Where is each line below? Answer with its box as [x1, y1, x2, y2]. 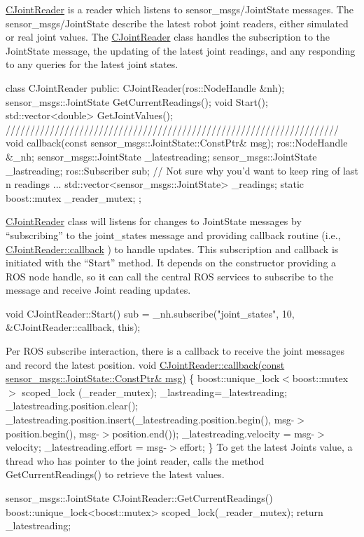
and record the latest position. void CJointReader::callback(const [6, 357, 285, 372]
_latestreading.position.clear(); [6, 398, 139, 413]
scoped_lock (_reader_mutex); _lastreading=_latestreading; [22, 384, 288, 399]
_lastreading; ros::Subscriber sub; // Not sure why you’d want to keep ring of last [6, 163, 358, 177]
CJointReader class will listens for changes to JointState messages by [6, 214, 302, 229]
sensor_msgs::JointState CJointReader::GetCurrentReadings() [6, 491, 273, 505]
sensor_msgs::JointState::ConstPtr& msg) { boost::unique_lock [6, 371, 280, 386]
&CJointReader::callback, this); [6, 320, 141, 334]
